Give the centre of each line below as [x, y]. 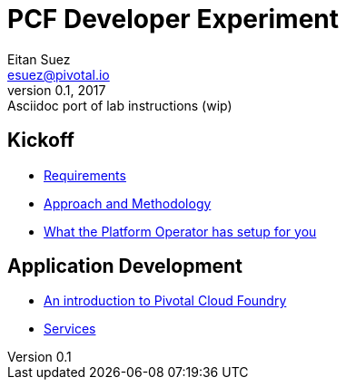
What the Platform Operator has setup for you [180, 231]
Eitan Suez [39, 59]
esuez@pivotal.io [59, 74]
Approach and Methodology [128, 203]
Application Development [125, 266]
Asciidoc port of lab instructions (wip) [120, 105]
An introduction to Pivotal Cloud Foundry [165, 301]
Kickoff [41, 140]
